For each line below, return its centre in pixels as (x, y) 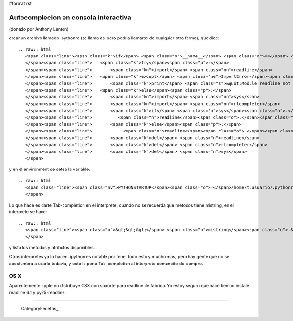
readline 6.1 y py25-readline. (37, 293)
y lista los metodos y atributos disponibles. (52, 247)
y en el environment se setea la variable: (50, 169)
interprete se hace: (28, 212)
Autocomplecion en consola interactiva (70, 17)
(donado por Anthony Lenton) (39, 29)
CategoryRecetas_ (40, 308)
